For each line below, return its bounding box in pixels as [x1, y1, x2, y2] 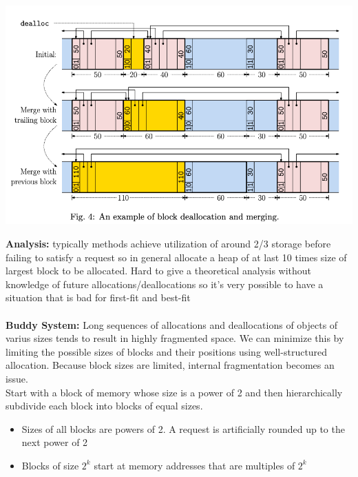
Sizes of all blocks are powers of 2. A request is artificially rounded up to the [21, 421, 345, 436]
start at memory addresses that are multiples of [94, 458, 295, 472]
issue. [6, 371, 28, 385]
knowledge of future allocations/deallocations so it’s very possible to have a [6, 276, 324, 291]
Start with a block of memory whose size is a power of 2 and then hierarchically [6, 385, 343, 399]
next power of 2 [21, 435, 88, 449]
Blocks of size [21, 458, 79, 472]
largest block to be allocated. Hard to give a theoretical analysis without [6, 263, 312, 278]
